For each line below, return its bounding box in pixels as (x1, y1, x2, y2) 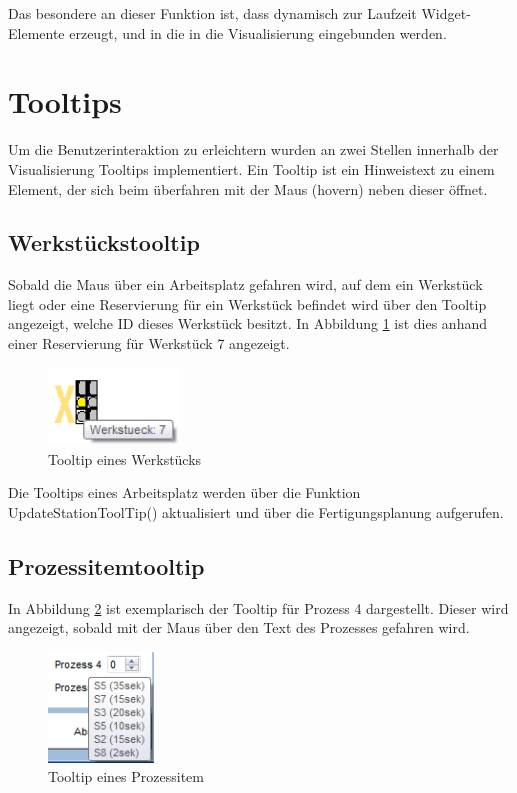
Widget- (421, 3, 471, 23)
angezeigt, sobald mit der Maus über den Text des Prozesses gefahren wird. (8, 617, 470, 638)
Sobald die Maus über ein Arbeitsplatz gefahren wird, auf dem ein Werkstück (8, 274, 483, 295)
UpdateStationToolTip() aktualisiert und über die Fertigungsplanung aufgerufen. (8, 501, 504, 522)
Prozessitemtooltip (8, 550, 205, 581)
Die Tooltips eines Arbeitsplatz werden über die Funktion (8, 482, 361, 503)
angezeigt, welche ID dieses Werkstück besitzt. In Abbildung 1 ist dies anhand (8, 313, 488, 334)
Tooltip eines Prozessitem (48, 766, 205, 787)
